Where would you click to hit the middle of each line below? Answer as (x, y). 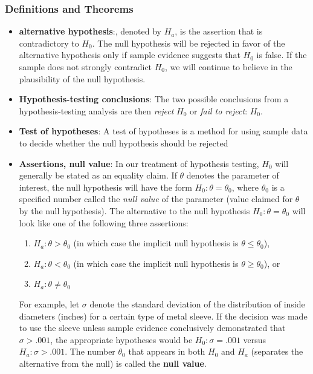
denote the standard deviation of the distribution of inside (197, 303)
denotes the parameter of (233, 175)
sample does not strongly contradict (86, 67)
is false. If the (282, 55)
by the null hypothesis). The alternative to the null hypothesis (134, 210)
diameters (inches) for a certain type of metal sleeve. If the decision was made (163, 316)
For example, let (49, 303)
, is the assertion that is (219, 31)
